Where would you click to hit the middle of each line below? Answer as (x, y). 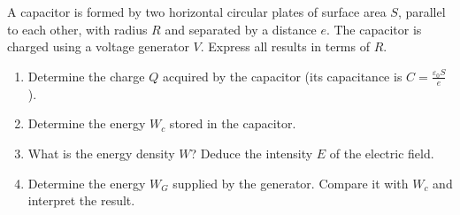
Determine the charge (86, 76)
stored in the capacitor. (233, 123)
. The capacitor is (374, 29)
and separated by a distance (241, 29)
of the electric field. (382, 153)
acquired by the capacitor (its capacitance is (282, 76)
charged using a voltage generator (98, 46)
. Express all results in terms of (285, 46)
